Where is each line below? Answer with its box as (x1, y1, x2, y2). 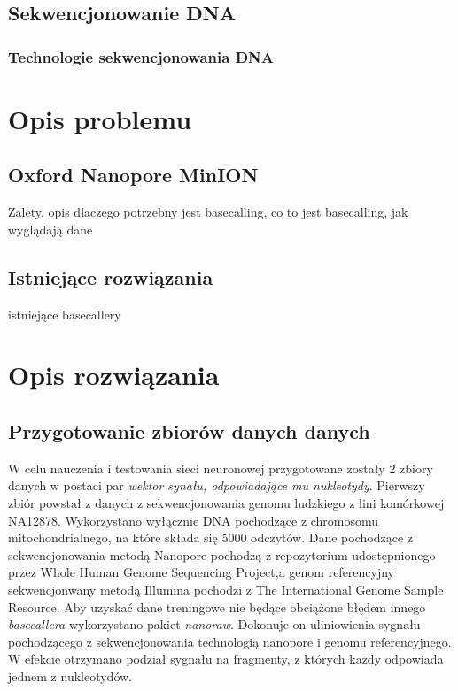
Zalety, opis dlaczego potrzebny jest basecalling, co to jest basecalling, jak (8, 203, 408, 221)
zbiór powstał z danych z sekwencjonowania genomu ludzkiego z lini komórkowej (8, 493, 445, 511)
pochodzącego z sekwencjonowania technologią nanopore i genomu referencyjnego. (8, 632, 452, 650)
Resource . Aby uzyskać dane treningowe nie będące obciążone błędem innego (8, 597, 426, 616)
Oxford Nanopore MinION (8, 161, 259, 188)
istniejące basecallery (8, 304, 121, 323)
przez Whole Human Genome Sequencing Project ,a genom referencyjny (8, 563, 395, 581)
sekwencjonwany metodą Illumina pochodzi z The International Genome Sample (8, 580, 444, 598)
